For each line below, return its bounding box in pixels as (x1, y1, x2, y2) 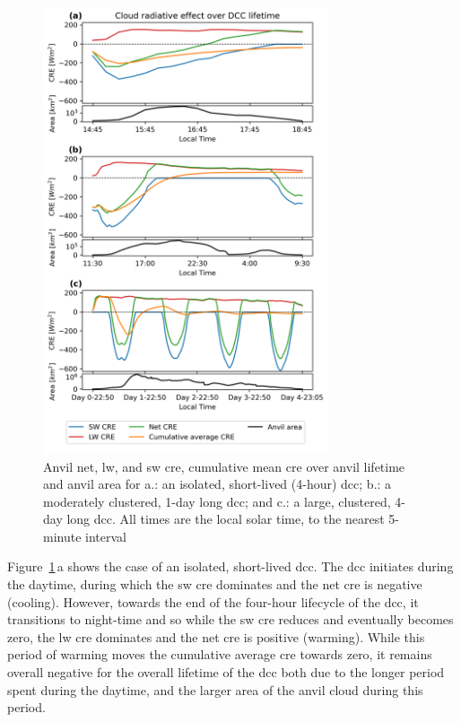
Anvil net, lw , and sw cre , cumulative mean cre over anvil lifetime (43, 457, 405, 475)
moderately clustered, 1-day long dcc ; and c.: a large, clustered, (43, 491, 391, 510)
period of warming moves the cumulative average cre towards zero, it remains (7, 645, 432, 664)
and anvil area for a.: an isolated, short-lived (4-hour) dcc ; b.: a (43, 474, 392, 493)
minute (43, 526, 82, 545)
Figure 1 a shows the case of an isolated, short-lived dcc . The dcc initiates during (7, 557, 454, 576)
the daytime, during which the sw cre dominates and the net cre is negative (7, 575, 422, 594)
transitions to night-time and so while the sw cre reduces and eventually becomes (7, 610, 454, 629)
